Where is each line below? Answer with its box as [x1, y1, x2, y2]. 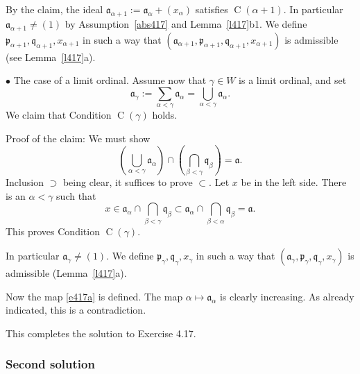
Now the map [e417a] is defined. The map [6, 289, 183, 303]
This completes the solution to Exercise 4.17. [6, 325, 196, 340]
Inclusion [6, 175, 44, 189]
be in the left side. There [241, 175, 347, 189]
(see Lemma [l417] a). [6, 49, 96, 64]
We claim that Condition [6, 108, 112, 122]
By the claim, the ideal [6, 2, 103, 16]
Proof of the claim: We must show [6, 130, 151, 145]
